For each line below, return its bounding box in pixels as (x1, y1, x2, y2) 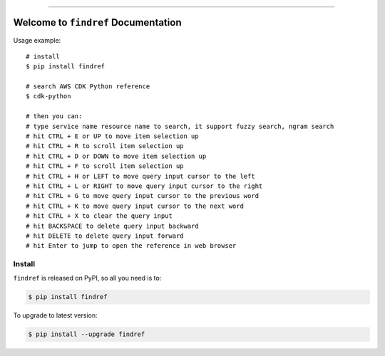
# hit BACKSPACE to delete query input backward (26, 221, 199, 230)
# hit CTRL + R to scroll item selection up (26, 142, 185, 150)
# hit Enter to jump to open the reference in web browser (26, 242, 237, 250)
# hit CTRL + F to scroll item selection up (26, 162, 185, 170)
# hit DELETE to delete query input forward (26, 231, 185, 240)
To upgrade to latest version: (13, 311, 98, 320)
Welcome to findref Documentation (13, 16, 182, 28)
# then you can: (26, 112, 83, 120)
